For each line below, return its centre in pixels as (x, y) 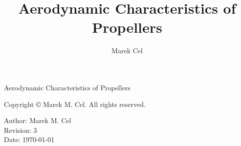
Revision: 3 (21, 130)
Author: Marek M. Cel (38, 120)
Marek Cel (127, 51)
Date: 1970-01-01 (29, 139)
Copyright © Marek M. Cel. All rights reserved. (75, 104)
